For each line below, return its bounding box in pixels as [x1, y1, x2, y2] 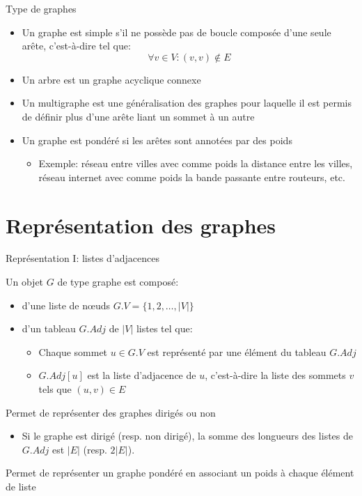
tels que [38, 382, 72, 396]
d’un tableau [22, 321, 76, 336]
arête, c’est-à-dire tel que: [22, 38, 131, 53]
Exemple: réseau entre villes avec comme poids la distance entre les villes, [38, 156, 353, 171]
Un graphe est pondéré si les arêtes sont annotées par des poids [22, 132, 292, 147]
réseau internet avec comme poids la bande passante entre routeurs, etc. [38, 169, 345, 184]
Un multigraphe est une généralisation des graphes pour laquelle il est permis [22, 95, 352, 110]
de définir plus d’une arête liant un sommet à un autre [22, 109, 255, 123]
